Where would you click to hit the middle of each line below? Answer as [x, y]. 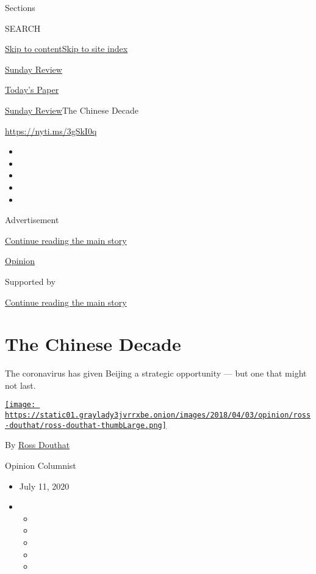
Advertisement [32, 220]
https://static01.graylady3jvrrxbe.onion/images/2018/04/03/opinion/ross [158, 415]
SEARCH [23, 28]
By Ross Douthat [38, 445]
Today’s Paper [32, 90]
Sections [20, 7]
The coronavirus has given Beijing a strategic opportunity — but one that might [156, 373]
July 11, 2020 [44, 486]
